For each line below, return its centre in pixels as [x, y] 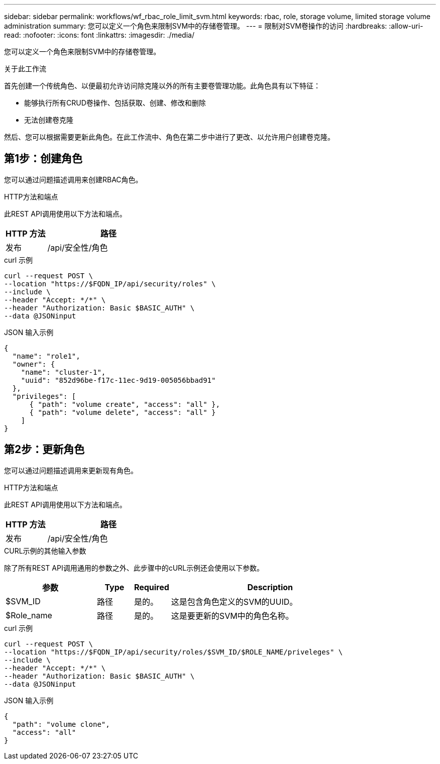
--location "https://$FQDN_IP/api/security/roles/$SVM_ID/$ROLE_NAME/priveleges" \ [174, 652]
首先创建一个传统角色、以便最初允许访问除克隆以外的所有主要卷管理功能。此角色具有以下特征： [162, 86]
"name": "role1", [46, 356]
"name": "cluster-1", [63, 372]
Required [151, 587]
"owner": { [34, 364]
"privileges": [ [44, 396]
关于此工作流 [25, 69]
